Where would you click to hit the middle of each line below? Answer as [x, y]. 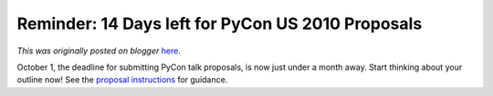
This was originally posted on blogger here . [99, 51]
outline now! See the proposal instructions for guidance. [122, 80]
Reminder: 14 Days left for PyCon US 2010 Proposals [220, 24]
